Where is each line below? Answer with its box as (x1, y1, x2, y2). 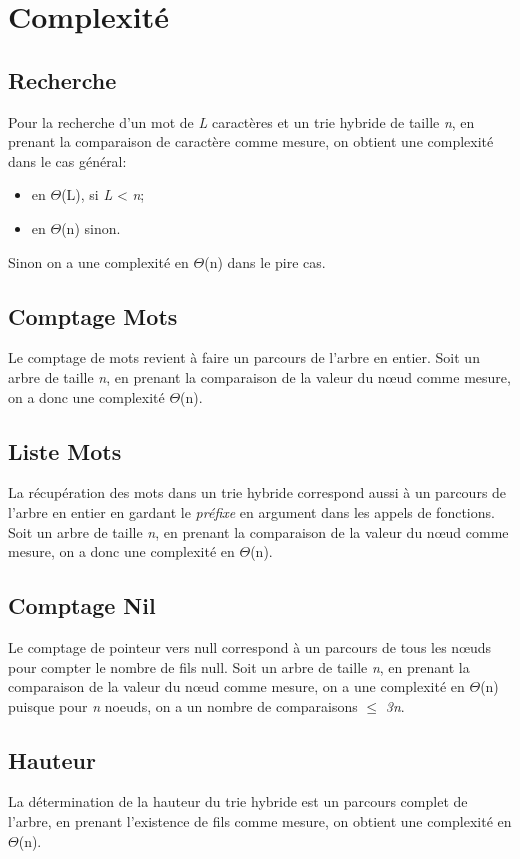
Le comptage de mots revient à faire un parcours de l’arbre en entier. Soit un (8, 347, 480, 368)
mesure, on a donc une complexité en (8, 541, 235, 562)
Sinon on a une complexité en (8, 251, 189, 272)
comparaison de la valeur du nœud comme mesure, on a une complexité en (8, 676, 465, 697)
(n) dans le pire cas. (204, 251, 326, 272)
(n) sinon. (61, 217, 121, 238)
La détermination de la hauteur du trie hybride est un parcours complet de (8, 791, 468, 812)
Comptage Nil (8, 590, 156, 621)
